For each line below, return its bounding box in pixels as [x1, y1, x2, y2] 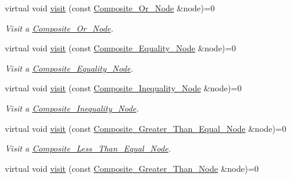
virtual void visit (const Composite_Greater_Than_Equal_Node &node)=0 [5, 122, 286, 134]
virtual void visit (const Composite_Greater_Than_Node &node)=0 [5, 162, 259, 174]
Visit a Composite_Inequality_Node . [5, 101, 139, 114]
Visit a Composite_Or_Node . [5, 21, 114, 34]
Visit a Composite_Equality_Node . [5, 61, 133, 74]
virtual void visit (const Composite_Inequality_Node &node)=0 [5, 82, 242, 94]
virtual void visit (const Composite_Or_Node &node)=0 [5, 2, 215, 14]
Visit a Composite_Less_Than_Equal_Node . [5, 142, 171, 155]
